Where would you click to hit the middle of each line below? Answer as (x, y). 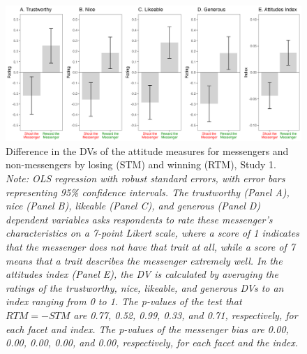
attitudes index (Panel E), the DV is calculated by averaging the (142, 274)
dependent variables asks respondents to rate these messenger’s (139, 219)
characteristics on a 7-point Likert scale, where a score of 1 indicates (152, 233)
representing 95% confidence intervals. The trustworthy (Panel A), (148, 192)
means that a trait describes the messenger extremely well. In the (144, 260)
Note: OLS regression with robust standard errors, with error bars (145, 178)
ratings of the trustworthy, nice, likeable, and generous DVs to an (145, 287)
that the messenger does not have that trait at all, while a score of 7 (150, 246)
